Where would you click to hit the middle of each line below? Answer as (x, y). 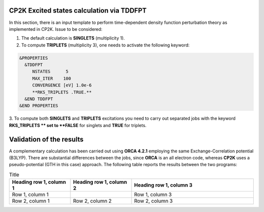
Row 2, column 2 (92, 201)
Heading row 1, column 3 (163, 185)
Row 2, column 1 (31, 201)
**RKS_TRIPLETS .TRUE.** (62, 92)
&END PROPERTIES (39, 106)
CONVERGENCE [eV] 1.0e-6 (62, 85)
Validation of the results (46, 139)
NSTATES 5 (50, 72)
